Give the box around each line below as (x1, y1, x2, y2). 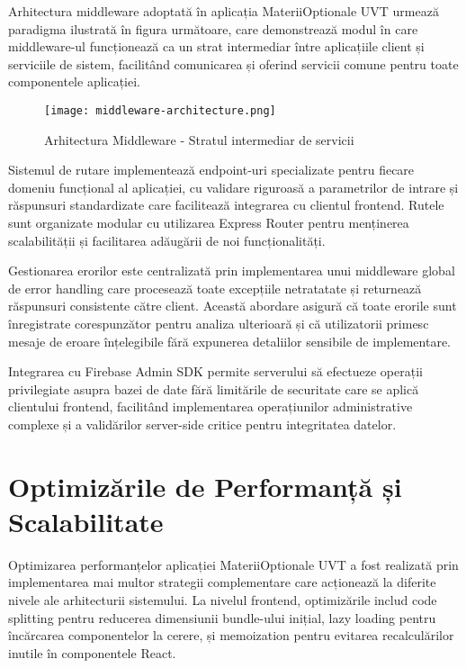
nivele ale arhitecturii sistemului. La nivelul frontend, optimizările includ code (8, 591, 437, 609)
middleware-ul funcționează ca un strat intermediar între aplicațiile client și (8, 37, 425, 56)
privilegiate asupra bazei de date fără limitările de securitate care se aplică (8, 379, 419, 398)
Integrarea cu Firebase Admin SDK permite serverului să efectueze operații (8, 362, 423, 381)
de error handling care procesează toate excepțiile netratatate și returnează (8, 278, 422, 297)
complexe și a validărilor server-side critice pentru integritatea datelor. (8, 414, 397, 433)
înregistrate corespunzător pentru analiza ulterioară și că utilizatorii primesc (8, 313, 429, 332)
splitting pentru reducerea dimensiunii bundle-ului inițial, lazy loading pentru (8, 608, 436, 627)
